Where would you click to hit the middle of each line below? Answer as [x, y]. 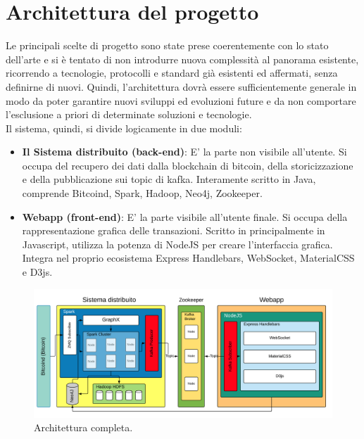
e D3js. [37, 272]
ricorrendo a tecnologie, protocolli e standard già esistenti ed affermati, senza [172, 73]
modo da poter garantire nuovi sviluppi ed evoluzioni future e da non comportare [181, 100]
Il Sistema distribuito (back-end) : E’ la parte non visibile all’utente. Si [184, 152]
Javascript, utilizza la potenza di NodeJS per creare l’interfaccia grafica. [177, 244]
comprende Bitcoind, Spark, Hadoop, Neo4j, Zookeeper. [142, 193]
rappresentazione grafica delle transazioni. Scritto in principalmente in [174, 230]
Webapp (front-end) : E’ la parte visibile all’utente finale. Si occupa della [185, 216]
